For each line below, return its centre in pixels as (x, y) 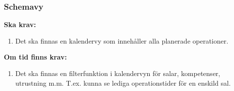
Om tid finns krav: (35, 57)
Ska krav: (20, 24)
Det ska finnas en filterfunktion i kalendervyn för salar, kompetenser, (118, 73)
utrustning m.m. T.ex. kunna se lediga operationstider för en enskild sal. (123, 83)
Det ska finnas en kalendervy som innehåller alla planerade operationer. (122, 40)
